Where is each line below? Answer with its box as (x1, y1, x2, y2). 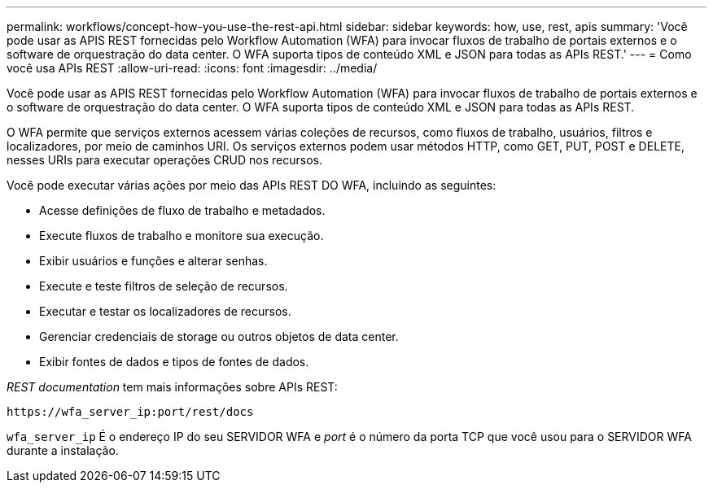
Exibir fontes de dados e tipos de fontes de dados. (39, 355, 309, 369)
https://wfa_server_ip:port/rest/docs (7, 405, 254, 418)
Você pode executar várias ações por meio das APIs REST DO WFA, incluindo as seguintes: (7, 178, 496, 192)
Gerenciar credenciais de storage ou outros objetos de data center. (39, 330, 399, 343)
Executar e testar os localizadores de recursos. (39, 304, 291, 318)
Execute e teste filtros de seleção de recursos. (39, 279, 288, 293)
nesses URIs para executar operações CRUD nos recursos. (7, 153, 322, 167)
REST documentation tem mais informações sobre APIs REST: (7, 380, 338, 394)
